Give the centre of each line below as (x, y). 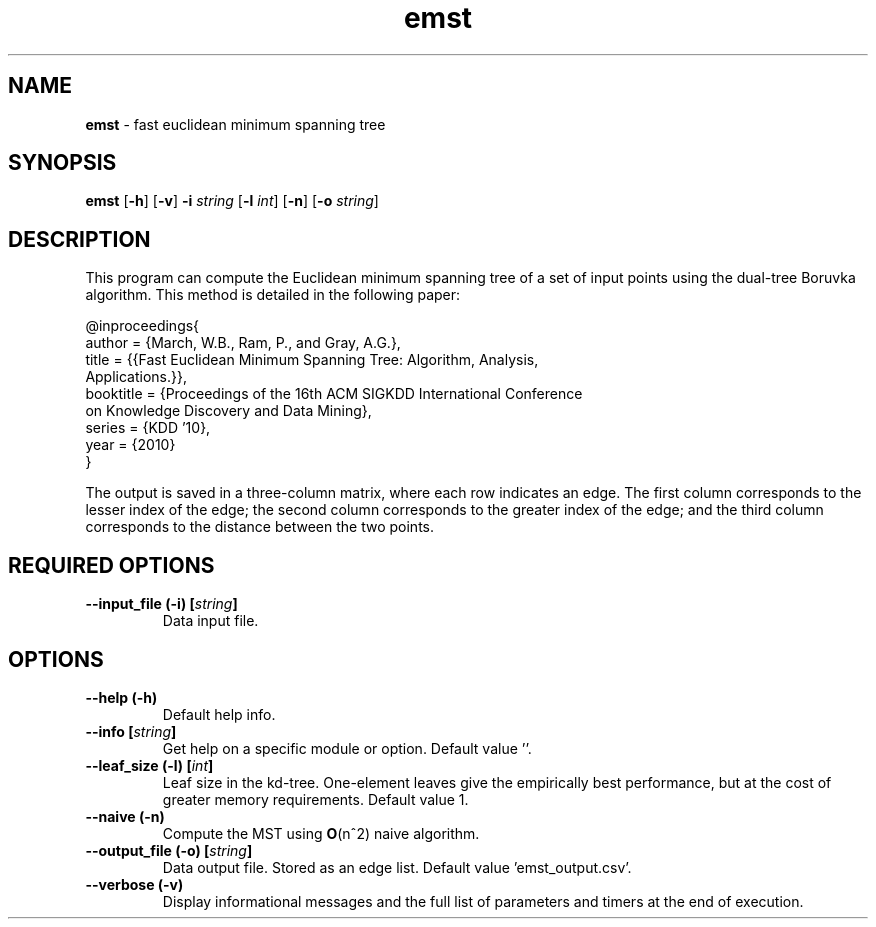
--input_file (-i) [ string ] (161, 604)
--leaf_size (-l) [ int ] (149, 765)
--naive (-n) (125, 816)
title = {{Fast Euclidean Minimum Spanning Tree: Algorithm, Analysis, (312, 360)
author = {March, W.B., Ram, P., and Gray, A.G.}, (243, 343)
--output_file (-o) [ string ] (169, 850)
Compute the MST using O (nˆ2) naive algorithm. (321, 833)
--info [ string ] (131, 731)
